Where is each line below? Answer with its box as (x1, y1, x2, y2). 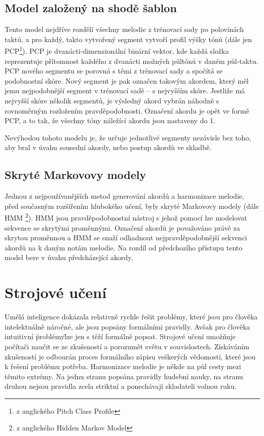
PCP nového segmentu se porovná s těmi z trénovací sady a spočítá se (5, 65, 223, 76)
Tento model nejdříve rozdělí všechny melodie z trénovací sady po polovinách (5, 24, 244, 34)
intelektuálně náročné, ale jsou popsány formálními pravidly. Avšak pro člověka (5, 321, 250, 332)
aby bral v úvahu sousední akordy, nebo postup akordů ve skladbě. (5, 142, 212, 153)
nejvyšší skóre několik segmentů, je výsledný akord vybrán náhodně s (5, 95, 219, 106)
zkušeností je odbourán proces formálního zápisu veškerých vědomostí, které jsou (5, 351, 256, 361)
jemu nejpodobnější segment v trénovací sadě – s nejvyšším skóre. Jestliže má (5, 85, 245, 96)
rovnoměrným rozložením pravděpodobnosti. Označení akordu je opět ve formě (5, 105, 249, 116)
